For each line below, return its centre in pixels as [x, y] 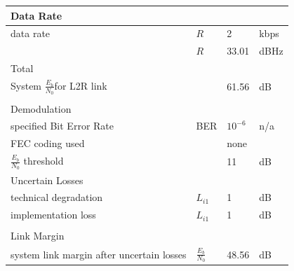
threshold [44, 161]
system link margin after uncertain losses [99, 254]
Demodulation [41, 108]
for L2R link [81, 85]
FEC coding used [48, 143]
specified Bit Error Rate [62, 126]
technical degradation [57, 197]
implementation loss [53, 215]
